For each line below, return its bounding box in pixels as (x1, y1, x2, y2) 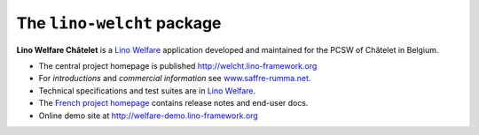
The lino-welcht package (16, 13, 222, 33)
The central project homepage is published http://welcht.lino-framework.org (38, 60, 318, 71)
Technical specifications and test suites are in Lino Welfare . (38, 85, 256, 96)
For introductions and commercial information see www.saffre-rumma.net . (38, 73, 311, 84)
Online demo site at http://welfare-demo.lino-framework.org (38, 110, 259, 121)
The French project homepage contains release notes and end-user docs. (38, 98, 309, 109)
